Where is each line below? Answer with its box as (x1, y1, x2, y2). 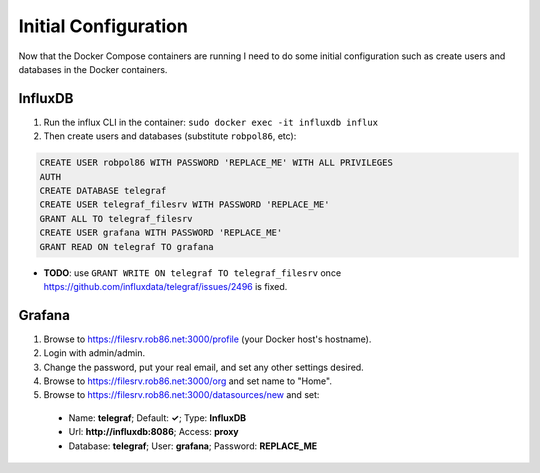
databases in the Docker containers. (18, 63, 168, 75)
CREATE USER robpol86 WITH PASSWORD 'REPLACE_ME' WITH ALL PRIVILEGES (39, 157, 394, 169)
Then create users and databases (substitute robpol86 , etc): (43, 130, 297, 142)
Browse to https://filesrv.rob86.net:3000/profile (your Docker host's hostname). (43, 333, 372, 345)
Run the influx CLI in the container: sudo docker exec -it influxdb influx (43, 116, 379, 128)
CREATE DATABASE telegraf (39, 185, 167, 196)
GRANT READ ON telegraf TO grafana (39, 241, 214, 252)
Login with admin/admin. (43, 347, 145, 359)
